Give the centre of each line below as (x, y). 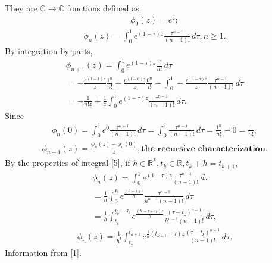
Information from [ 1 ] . (43, 252)
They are (21, 8)
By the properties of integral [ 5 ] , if (68, 163)
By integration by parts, (49, 51)
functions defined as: (104, 8)
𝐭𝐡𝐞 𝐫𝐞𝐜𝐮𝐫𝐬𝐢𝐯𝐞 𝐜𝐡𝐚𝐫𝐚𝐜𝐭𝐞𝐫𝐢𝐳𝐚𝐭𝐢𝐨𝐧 (203, 148)
